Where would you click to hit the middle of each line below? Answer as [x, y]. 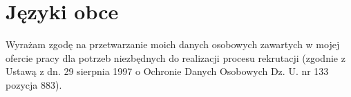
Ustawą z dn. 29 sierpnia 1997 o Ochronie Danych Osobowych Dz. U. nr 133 [167, 71]
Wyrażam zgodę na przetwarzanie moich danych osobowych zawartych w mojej [173, 44]
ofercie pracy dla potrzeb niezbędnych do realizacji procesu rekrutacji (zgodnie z [175, 57]
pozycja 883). [34, 84]
